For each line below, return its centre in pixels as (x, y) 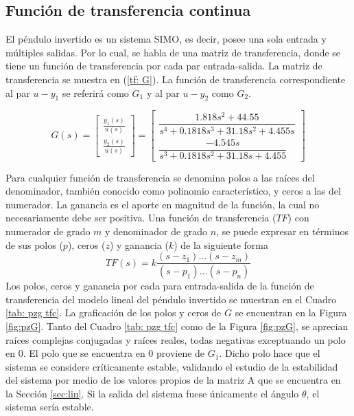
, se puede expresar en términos (282, 231)
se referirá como (95, 92)
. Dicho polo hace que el (270, 353)
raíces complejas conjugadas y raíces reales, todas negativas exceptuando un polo (176, 339)
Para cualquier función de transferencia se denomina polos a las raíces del (160, 177)
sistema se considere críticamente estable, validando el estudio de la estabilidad (172, 366)
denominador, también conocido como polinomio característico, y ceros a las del (173, 191)
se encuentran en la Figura (291, 313)
